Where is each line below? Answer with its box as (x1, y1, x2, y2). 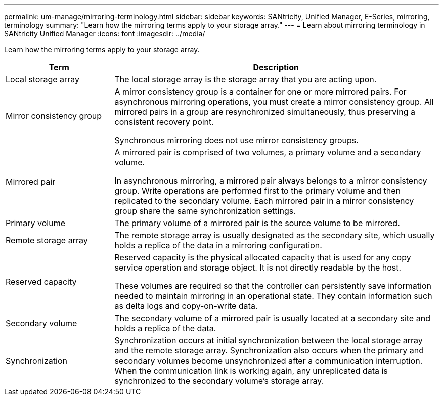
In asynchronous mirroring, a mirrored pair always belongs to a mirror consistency (114, 175, 427, 186)
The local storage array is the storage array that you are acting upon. (114, 74, 377, 84)
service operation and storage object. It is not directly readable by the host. (114, 262, 402, 273)
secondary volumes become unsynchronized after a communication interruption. (114, 355, 423, 366)
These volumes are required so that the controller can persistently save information (114, 281, 432, 291)
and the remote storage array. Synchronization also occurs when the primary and (114, 345, 424, 355)
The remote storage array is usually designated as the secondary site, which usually (114, 230, 435, 240)
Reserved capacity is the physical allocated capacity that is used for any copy (114, 252, 411, 262)
